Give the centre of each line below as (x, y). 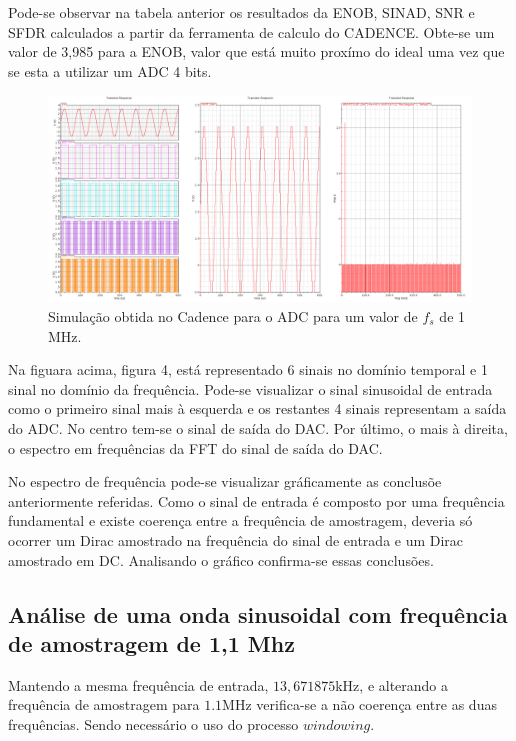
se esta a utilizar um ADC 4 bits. (110, 70)
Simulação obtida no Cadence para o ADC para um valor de (233, 316)
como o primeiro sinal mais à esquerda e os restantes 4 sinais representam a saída (257, 408)
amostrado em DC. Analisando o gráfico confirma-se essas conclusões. (221, 559)
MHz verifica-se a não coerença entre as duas (359, 704)
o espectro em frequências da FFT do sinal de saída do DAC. (195, 447)
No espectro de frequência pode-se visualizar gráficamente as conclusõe (225, 481)
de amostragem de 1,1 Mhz (151, 642)
